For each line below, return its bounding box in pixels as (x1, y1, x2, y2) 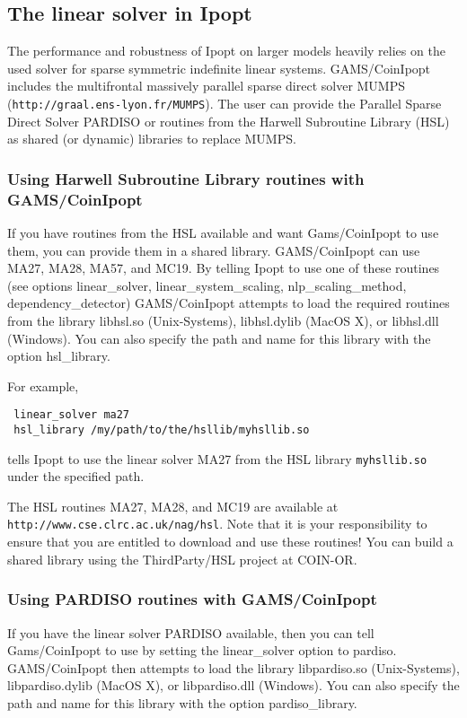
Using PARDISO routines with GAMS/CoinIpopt (7, 588, 377, 610)
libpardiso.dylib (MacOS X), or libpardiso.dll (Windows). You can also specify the (7, 676, 460, 695)
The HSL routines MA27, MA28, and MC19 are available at (7, 496, 339, 515)
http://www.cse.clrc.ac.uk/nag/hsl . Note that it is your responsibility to (7, 514, 427, 533)
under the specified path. (7, 467, 145, 486)
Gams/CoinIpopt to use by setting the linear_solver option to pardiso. (7, 641, 397, 660)
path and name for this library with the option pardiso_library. (7, 693, 357, 712)
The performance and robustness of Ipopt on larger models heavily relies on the (7, 41, 445, 60)
